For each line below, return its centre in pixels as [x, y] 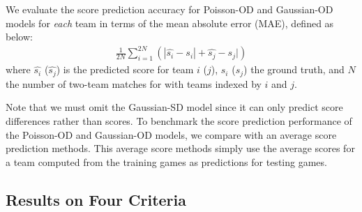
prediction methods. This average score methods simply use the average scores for [180, 148]
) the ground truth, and [294, 69]
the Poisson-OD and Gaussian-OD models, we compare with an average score [171, 134]
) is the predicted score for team [125, 69]
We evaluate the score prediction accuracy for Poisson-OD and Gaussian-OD [169, 9]
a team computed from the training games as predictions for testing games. [166, 161]
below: [19, 37]
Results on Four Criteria [96, 199]
